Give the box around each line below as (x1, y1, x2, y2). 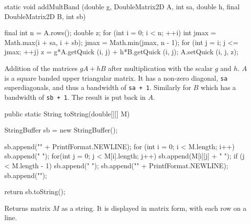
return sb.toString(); (4, 186, 65, 197)
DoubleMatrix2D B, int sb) (4, 11, 86, 21)
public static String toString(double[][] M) (4, 108, 130, 118)
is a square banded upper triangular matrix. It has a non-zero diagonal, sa (4, 72, 228, 83)
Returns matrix (4, 202, 51, 213)
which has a (201, 82, 236, 92)
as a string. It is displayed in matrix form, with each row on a (62, 202, 247, 213)
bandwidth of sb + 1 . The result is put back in (4, 91, 146, 102)
